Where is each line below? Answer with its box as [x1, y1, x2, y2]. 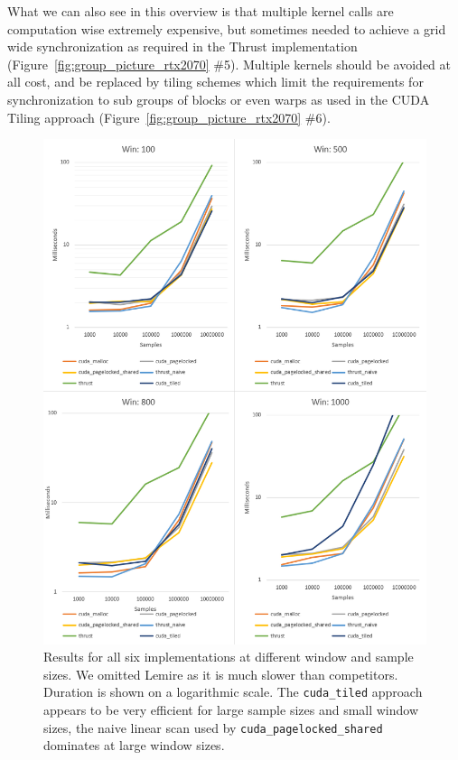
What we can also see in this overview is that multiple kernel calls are [7, 2, 394, 20]
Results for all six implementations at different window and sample [43, 647, 414, 666]
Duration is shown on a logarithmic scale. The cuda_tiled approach [43, 682, 423, 701]
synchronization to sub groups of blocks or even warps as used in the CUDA [7, 89, 430, 108]
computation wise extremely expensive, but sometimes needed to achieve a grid [7, 19, 446, 38]
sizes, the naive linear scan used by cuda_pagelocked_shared [43, 718, 383, 737]
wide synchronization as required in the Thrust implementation [7, 37, 358, 56]
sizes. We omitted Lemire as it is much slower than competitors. [43, 664, 398, 683]
